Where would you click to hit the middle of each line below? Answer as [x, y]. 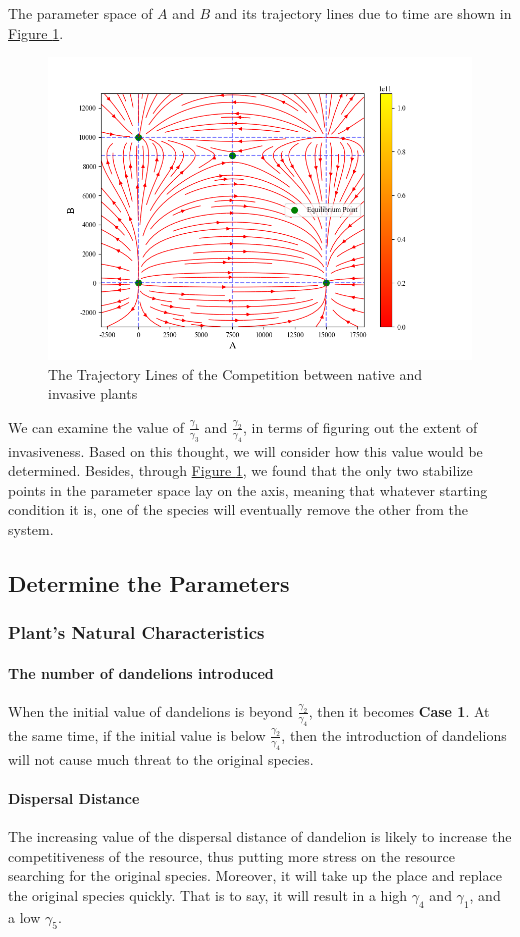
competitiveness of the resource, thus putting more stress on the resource [231, 855]
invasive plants [93, 393]
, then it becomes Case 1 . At [399, 710]
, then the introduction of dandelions [394, 734]
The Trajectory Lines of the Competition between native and [235, 373]
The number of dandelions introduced [141, 672]
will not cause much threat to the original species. [161, 758]
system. [31, 528]
